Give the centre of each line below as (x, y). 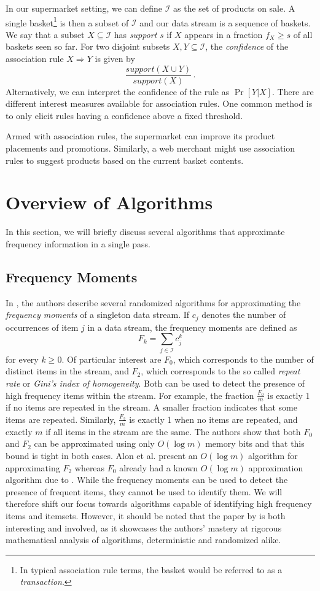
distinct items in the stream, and (67, 371)
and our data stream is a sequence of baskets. (225, 22)
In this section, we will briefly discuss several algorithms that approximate (145, 232)
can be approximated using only (94, 443)
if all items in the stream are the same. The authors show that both (173, 431)
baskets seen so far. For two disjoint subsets (88, 46)
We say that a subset (45, 34)
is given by (115, 59)
